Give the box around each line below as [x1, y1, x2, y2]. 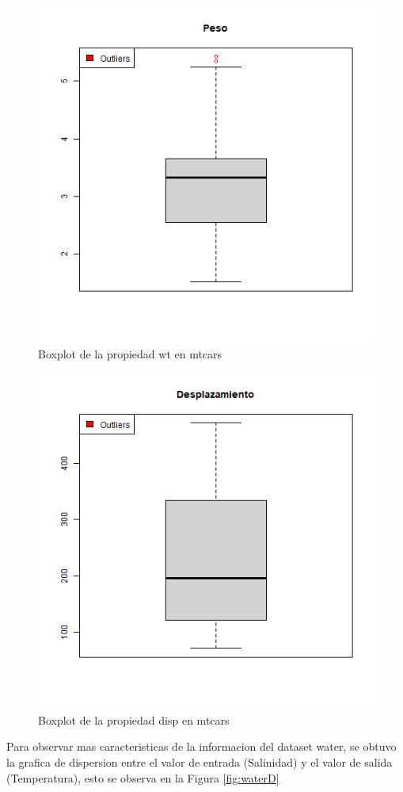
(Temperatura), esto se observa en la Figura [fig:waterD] [6, 769, 279, 786]
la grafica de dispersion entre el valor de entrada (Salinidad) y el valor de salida [6, 753, 393, 770]
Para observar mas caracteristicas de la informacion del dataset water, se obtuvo [6, 738, 397, 755]
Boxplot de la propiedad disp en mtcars [38, 711, 230, 728]
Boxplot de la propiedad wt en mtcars [38, 345, 222, 362]
